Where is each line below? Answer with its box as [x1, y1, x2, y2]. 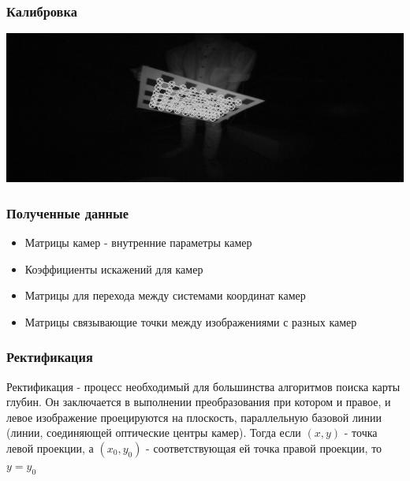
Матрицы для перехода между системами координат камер [24, 287, 306, 304]
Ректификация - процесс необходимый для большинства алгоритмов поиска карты [6, 378, 401, 394]
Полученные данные [6, 203, 129, 222]
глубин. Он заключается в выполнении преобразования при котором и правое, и [6, 393, 391, 410]
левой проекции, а [6, 440, 94, 456]
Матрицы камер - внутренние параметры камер [24, 234, 252, 251]
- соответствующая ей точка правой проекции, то [146, 440, 382, 456]
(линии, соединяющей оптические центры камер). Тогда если [6, 424, 301, 441]
